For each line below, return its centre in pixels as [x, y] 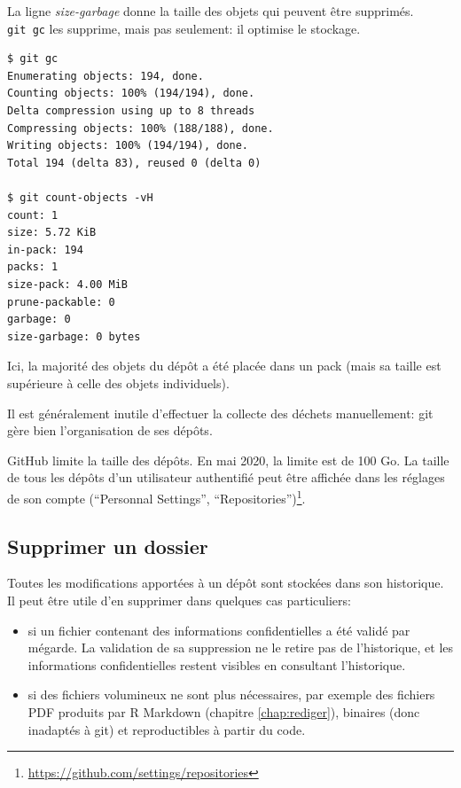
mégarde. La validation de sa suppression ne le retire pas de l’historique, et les [241, 648]
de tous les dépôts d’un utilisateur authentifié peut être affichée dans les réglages [226, 477]
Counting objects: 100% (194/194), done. [131, 94]
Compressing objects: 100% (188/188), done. [141, 128]
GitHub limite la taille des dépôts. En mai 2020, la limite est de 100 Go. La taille [228, 460]
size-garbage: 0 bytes [74, 336]
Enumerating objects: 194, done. [105, 76]
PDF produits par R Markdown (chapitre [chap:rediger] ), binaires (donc [224, 711]
